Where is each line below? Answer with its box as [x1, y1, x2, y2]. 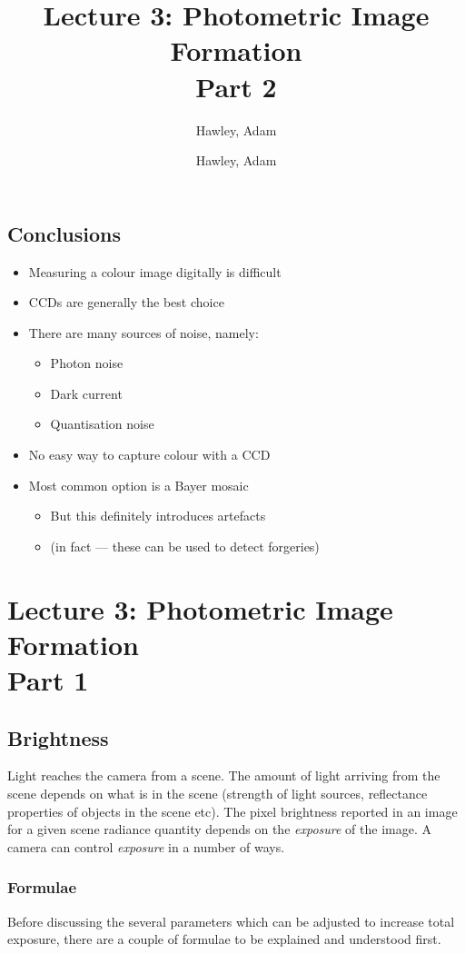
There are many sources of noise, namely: [28, 323, 259, 342]
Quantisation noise [50, 414, 154, 433]
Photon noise [50, 353, 124, 373]
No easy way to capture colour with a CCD [28, 445, 271, 464]
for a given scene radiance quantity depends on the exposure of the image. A [7, 820, 431, 839]
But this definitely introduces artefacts [50, 506, 266, 525]
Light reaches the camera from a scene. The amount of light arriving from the [7, 766, 440, 785]
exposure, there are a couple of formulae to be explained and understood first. [7, 929, 441, 949]
